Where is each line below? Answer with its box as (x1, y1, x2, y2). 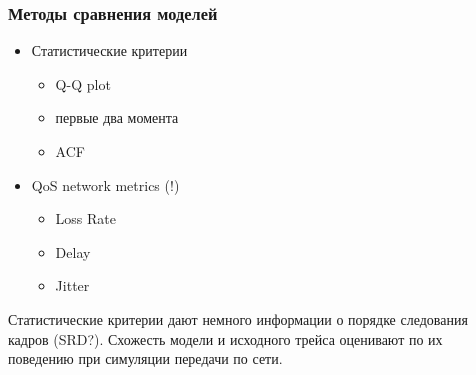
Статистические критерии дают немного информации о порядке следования (8, 308, 468, 329)
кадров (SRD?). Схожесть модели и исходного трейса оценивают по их (8, 328, 443, 349)
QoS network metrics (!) (31, 174, 180, 195)
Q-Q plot (55, 73, 111, 94)
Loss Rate (55, 208, 117, 229)
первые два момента (55, 107, 179, 128)
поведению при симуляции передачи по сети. (8, 348, 283, 369)
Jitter (55, 275, 90, 296)
